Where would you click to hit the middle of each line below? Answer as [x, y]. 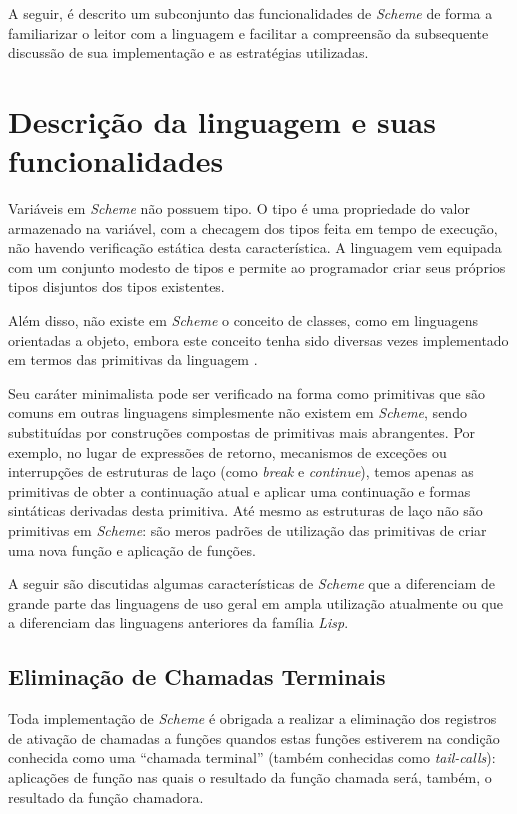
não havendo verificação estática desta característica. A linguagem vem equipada [255, 247]
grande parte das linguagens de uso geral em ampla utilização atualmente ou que [255, 602]
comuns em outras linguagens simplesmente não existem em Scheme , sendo [237, 412]
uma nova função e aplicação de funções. [132, 549]
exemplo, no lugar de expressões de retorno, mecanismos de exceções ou [227, 451]
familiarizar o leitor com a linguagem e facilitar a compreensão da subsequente [248, 32]
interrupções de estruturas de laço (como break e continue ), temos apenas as [241, 471]
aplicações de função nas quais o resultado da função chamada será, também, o [250, 776]
